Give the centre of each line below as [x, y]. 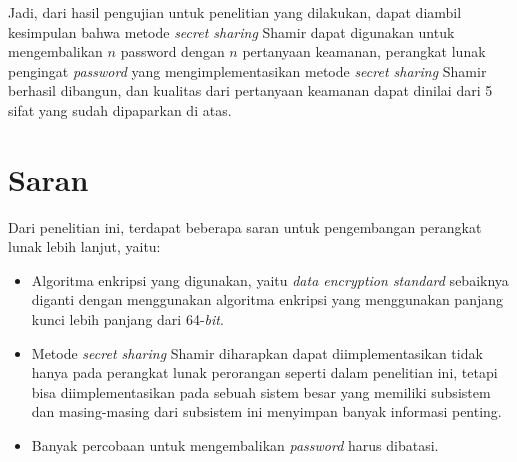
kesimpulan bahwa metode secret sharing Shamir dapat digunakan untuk [231, 31]
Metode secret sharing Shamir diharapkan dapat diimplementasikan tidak [257, 352]
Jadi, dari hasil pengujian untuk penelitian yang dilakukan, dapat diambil [235, 12]
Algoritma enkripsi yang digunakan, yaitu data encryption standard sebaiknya [270, 279]
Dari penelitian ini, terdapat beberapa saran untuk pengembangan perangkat [245, 226]
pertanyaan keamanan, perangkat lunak [364, 51]
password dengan [172, 51]
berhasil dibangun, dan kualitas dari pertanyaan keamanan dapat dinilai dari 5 [250, 90]
